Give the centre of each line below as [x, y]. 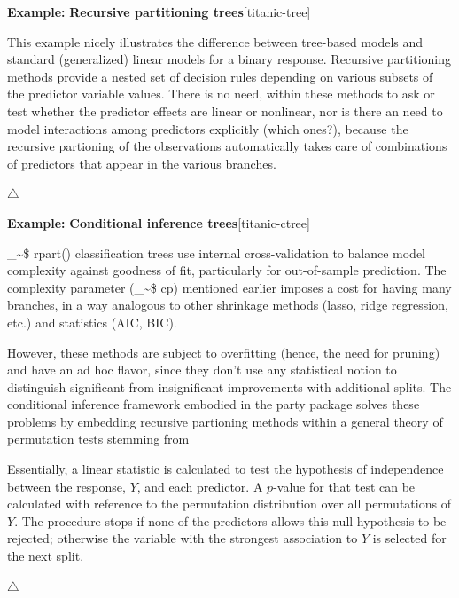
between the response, [66, 486]
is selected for [409, 538]
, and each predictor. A [200, 486]
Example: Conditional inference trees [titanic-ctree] [159, 222]
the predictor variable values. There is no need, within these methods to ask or [221, 94]
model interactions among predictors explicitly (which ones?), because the [208, 128]
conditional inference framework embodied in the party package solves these [214, 404]
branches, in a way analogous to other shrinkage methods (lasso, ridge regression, [228, 305]
